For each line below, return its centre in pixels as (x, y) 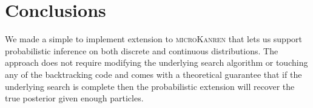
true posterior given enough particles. (74, 98)
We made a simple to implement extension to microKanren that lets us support (153, 39)
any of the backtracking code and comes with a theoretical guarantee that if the (153, 74)
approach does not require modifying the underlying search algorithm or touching (156, 62)
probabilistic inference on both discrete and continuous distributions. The (142, 50)
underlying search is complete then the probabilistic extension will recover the (150, 86)
